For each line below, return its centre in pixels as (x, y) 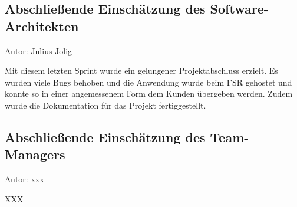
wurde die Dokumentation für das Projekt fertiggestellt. (105, 105)
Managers (35, 154)
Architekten (42, 26)
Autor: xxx (24, 179)
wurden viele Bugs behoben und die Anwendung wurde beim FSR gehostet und (148, 82)
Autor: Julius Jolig (39, 50)
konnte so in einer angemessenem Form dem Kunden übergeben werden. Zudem (149, 93)
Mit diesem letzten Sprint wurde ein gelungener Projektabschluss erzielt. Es (141, 70)
